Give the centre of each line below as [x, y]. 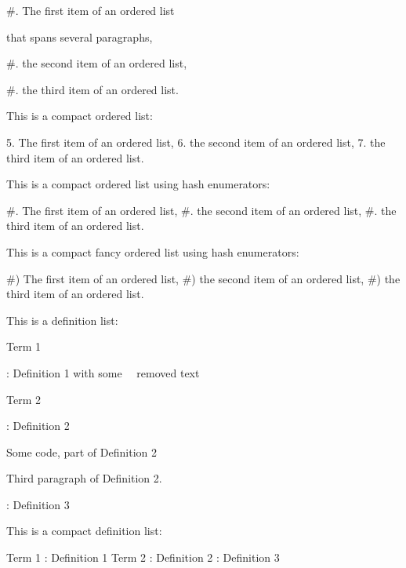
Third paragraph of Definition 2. [84, 478]
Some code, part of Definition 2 [82, 451]
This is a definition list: [62, 320]
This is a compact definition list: [84, 531]
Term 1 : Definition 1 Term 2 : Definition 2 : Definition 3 [143, 557]
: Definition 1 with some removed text [103, 372]
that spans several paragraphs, [80, 36]
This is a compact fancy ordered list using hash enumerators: [153, 251]
